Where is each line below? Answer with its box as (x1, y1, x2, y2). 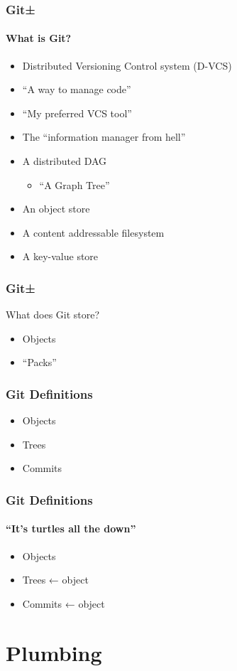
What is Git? (6, 31, 72, 45)
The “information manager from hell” (22, 129, 186, 144)
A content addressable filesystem (22, 225, 165, 240)
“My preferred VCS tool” (22, 105, 132, 120)
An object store (22, 201, 90, 216)
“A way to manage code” (22, 82, 131, 97)
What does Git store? (6, 307, 100, 322)
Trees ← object (22, 572, 89, 587)
